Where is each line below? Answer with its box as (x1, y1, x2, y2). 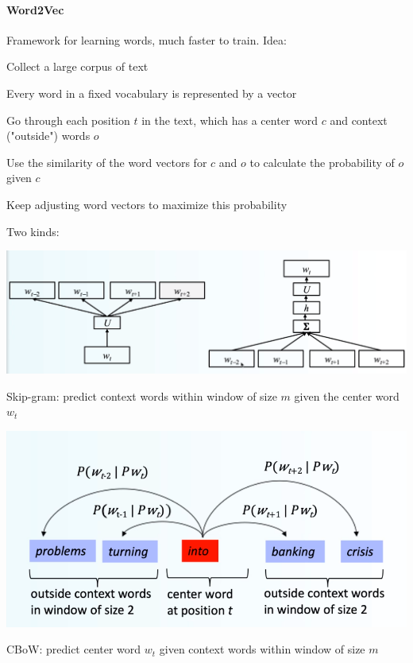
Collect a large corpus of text (6, 58, 149, 75)
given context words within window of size (159, 641, 365, 657)
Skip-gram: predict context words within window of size (6, 387, 277, 404)
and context (330, 111, 388, 128)
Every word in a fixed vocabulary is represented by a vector (6, 84, 297, 101)
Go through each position (6, 111, 130, 128)
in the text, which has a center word (141, 111, 318, 128)
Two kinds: (6, 223, 60, 239)
